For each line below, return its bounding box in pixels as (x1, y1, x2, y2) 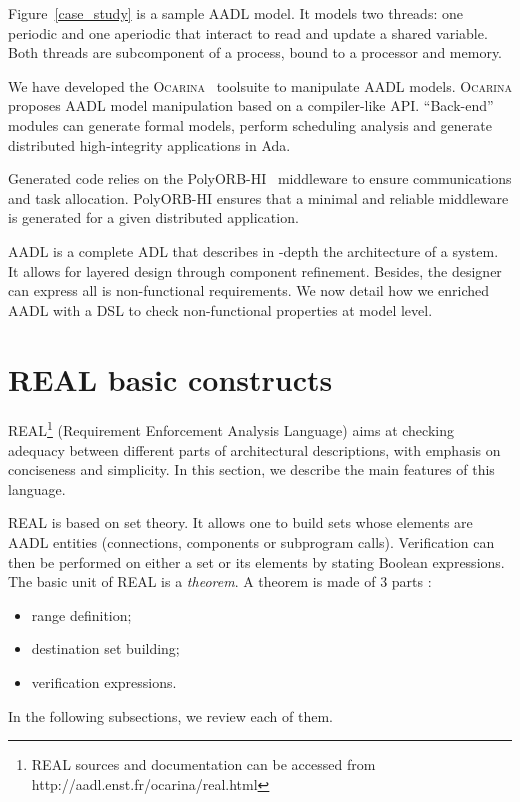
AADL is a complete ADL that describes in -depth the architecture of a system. (8, 240, 499, 261)
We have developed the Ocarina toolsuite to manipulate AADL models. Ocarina (8, 75, 512, 96)
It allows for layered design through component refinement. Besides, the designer (8, 260, 502, 281)
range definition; (31, 604, 132, 625)
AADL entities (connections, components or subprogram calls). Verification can (8, 532, 495, 553)
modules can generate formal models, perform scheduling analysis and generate (8, 114, 492, 135)
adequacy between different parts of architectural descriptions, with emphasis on (8, 439, 501, 460)
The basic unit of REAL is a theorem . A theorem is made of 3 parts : (8, 571, 432, 592)
